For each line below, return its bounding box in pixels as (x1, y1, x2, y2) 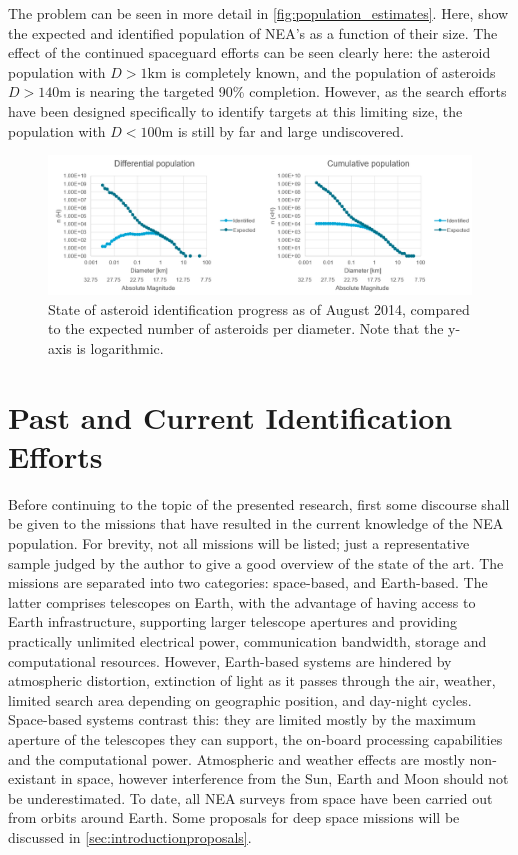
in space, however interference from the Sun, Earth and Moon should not (60, 768, 509, 789)
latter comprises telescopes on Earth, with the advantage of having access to (8, 591, 476, 612)
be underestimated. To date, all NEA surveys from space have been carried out (8, 787, 493, 808)
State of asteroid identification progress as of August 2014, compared (48, 298, 470, 319)
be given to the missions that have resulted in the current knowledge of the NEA (8, 513, 504, 534)
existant (8, 768, 57, 789)
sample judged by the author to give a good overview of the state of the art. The (8, 552, 504, 573)
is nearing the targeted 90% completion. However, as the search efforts (75, 81, 507, 102)
